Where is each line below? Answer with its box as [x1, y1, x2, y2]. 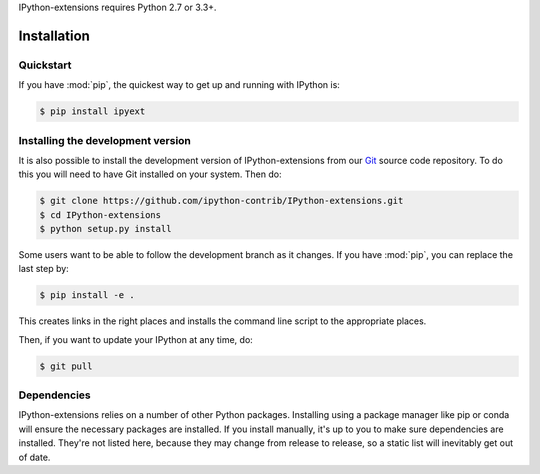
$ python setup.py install [39, 223, 172, 235]
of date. [18, 451, 51, 463]
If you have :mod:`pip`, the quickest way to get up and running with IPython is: [18, 79, 340, 91]
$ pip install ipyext [39, 106, 146, 117]
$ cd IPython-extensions [39, 209, 162, 220]
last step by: [18, 263, 69, 275]
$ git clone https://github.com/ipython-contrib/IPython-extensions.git [39, 195, 404, 207]
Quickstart [18, 58, 72, 72]
